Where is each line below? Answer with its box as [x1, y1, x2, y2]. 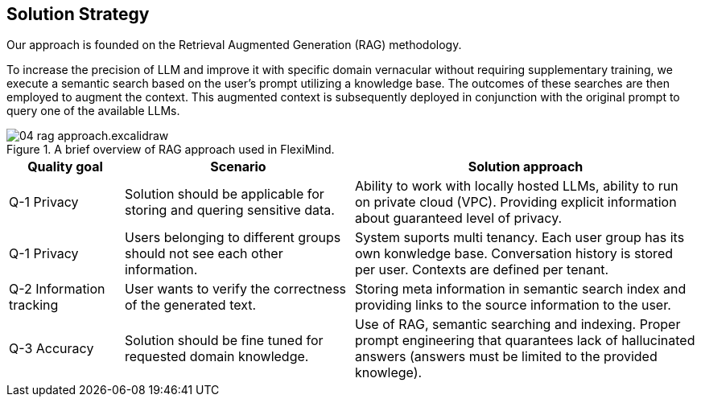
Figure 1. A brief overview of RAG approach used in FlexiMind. [6, 142, 335, 157]
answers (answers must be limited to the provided [354, 348, 658, 365]
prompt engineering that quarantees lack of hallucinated [354, 332, 695, 349]
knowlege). [354, 364, 423, 381]
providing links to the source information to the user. [354, 297, 671, 314]
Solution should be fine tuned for [124, 332, 324, 349]
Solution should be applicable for [124, 186, 324, 203]
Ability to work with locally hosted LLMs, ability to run [354, 178, 678, 195]
